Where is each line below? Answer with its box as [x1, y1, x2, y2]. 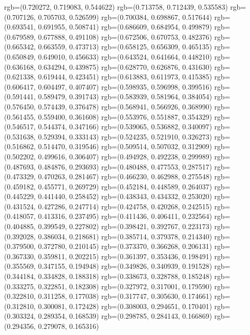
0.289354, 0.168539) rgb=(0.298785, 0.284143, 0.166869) [38, 311, 212, 321]
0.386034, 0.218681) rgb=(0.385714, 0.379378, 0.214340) [38, 231, 212, 241]
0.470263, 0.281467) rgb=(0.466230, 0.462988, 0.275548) [38, 171, 212, 182]
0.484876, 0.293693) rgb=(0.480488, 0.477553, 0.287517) [38, 161, 212, 172]
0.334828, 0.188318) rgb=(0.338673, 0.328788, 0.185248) [38, 271, 212, 282]
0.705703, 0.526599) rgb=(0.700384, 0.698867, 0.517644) [38, 11, 212, 22]
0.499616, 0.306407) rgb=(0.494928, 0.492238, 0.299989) [38, 151, 212, 161]
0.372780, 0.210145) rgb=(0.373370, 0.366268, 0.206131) [38, 241, 212, 252]
